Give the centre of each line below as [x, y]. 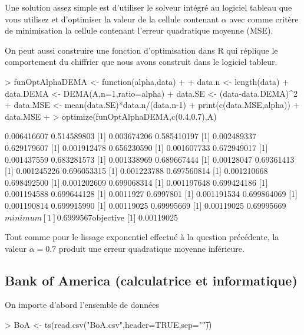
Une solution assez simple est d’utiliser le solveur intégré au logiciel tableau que [148, 7]
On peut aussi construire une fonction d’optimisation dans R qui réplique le [141, 50]
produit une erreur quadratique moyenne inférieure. [151, 248]
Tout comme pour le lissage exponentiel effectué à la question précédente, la [142, 237]
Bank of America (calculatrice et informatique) [151, 280]
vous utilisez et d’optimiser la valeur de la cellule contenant [112, 19]
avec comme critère [264, 19]
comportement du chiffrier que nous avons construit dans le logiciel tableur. [141, 62]
